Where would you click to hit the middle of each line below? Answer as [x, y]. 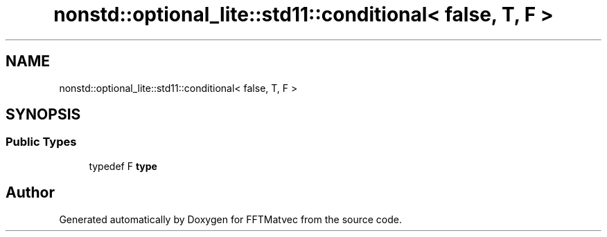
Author [30, 193]
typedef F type [123, 166]
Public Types [41, 142]
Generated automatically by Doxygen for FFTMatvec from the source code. [231, 219]
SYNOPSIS [43, 115]
